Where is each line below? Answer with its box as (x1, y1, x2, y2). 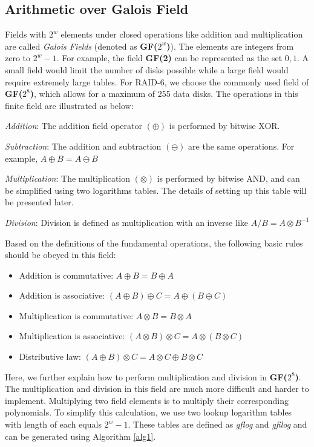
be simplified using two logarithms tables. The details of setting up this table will (5, 184, 307, 196)
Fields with (5, 28, 47, 41)
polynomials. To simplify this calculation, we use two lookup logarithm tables (5, 406, 292, 419)
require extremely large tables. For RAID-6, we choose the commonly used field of (5, 75, 309, 88)
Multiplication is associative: (19, 329, 125, 342)
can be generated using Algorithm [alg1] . (5, 429, 156, 442)
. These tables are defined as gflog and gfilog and (128, 418, 307, 431)
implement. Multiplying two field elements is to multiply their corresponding (5, 394, 289, 406)
